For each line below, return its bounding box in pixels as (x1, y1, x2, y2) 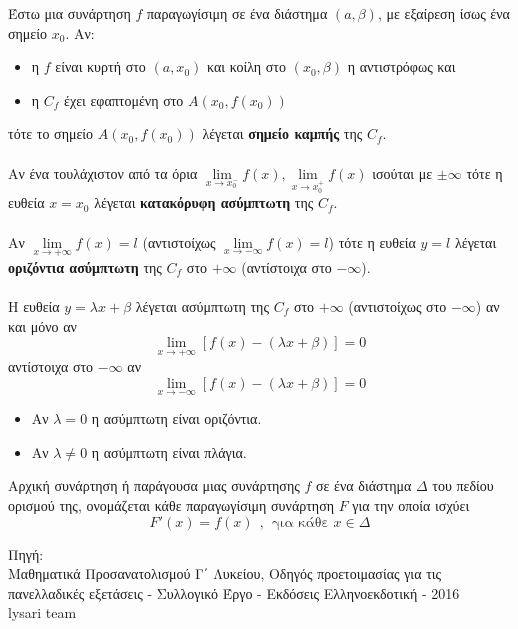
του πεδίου (432, 475, 494, 496)
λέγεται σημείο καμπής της (202, 123, 363, 144)
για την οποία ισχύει (352, 494, 470, 515)
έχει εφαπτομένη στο (64, 89, 184, 110)
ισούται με (372, 162, 433, 183)
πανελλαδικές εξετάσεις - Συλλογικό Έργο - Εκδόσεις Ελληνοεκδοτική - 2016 (8, 582, 460, 603)
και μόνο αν (8, 315, 77, 336)
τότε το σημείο (8, 123, 94, 144)
